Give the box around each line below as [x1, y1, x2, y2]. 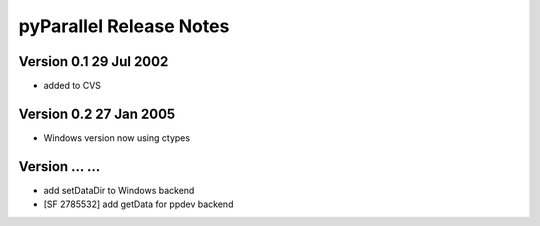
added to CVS [43, 80, 102, 92]
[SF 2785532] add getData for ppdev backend [43, 198, 234, 210]
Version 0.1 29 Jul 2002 [18, 53, 169, 70]
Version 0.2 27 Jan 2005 [18, 105, 176, 122]
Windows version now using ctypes [43, 131, 190, 144]
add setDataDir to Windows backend [43, 184, 195, 196]
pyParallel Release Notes [18, 15, 230, 37]
